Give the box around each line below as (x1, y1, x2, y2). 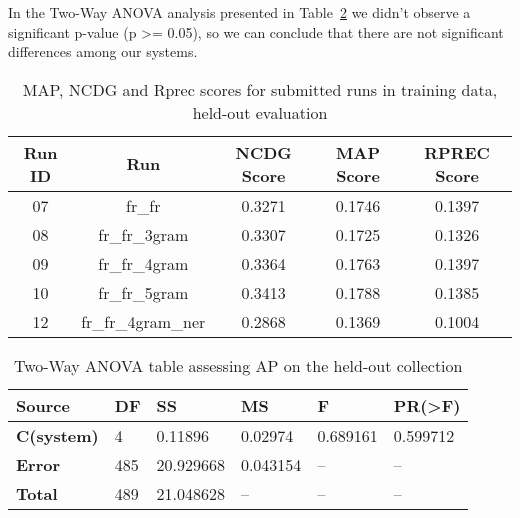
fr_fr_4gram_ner (81, 309, 206, 333)
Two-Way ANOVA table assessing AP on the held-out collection (13, 353, 463, 377)
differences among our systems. (8, 41, 198, 62)
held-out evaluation (192, 100, 328, 124)
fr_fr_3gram (98, 222, 189, 246)
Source (16, 393, 70, 417)
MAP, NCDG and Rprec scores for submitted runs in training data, (22, 77, 498, 101)
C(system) (16, 423, 99, 447)
